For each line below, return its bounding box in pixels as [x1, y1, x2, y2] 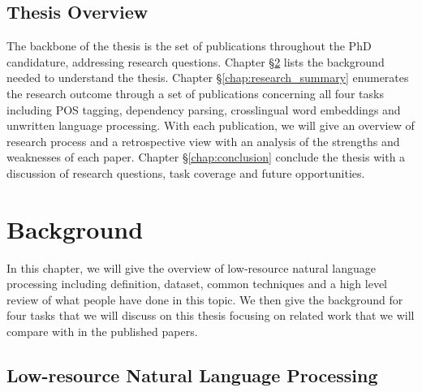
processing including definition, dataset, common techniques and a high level [6, 275, 387, 292]
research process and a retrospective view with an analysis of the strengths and [6, 132, 400, 149]
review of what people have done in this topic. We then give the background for [6, 291, 403, 308]
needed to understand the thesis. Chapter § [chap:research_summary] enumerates [6, 69, 409, 86]
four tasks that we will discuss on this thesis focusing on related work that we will [6, 307, 415, 324]
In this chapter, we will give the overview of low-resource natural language [6, 259, 376, 276]
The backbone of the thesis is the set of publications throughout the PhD [6, 37, 372, 54]
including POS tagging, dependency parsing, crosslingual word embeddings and [6, 101, 401, 118]
